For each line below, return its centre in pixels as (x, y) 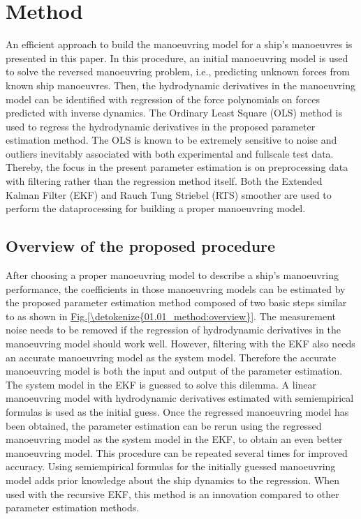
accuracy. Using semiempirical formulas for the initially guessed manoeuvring (171, 466)
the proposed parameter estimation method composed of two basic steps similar (176, 302)
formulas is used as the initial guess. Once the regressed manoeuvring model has (177, 411)
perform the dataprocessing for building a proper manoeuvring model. (156, 208)
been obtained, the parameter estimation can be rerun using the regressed (164, 425)
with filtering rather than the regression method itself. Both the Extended (164, 181)
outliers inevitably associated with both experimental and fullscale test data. (170, 153)
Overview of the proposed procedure (141, 246)
